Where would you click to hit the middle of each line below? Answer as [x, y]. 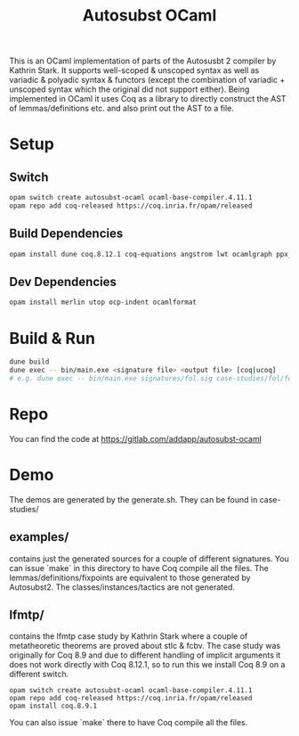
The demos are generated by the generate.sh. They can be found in [133, 499]
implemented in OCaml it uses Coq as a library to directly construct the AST [148, 99]
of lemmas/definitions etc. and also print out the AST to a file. [121, 109]
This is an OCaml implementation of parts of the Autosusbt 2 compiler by [143, 61]
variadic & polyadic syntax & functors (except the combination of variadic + [147, 80]
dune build [29, 362]
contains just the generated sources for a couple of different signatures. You [149, 559]
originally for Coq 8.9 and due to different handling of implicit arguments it [145, 655]
